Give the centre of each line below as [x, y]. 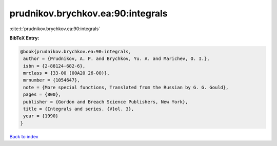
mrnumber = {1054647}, [52, 80]
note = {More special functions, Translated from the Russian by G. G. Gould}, [126, 87]
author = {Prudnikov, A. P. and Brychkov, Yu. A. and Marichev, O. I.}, [116, 59]
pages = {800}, [42, 95]
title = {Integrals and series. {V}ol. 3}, [79, 109]
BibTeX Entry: [24, 38]
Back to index [24, 136]
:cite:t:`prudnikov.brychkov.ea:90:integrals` [55, 29]
